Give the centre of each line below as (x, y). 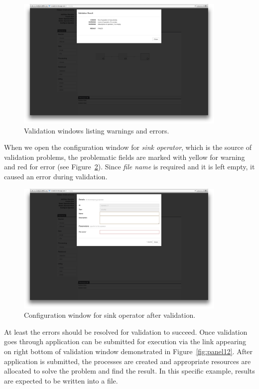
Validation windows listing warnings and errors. (97, 130)
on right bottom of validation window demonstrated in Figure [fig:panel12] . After (129, 351)
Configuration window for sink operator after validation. (110, 315)
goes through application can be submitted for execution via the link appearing (125, 341)
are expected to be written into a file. (61, 380)
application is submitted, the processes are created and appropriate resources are (128, 361)
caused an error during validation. (56, 176)
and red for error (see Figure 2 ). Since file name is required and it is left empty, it (129, 167)
